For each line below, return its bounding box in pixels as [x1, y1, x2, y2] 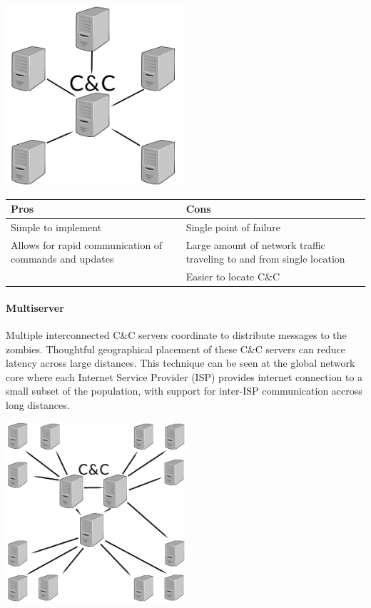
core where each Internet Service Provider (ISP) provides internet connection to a [6, 369, 363, 384]
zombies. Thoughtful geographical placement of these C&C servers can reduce [6, 341, 346, 356]
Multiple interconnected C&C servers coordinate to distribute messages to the [6, 328, 347, 343]
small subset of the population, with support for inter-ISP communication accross [6, 383, 362, 398]
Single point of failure [185, 219, 280, 234]
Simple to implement [11, 219, 102, 234]
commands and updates [11, 251, 114, 266]
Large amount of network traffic [185, 237, 325, 252]
